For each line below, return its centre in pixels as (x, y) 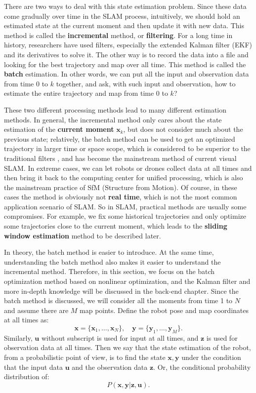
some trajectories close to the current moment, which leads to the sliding (116, 226)
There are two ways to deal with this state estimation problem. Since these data (125, 6)
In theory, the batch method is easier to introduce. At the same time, (109, 252)
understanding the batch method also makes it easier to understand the (112, 261)
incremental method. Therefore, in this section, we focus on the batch (109, 271)
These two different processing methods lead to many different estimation (115, 109)
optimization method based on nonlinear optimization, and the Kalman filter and (127, 281)
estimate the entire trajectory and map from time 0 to (86, 93)
